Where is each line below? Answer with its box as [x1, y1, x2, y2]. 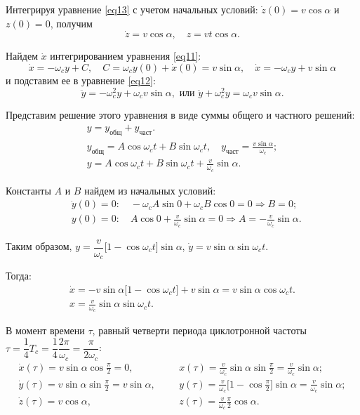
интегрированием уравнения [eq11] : [50, 48, 201, 63]
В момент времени [6, 323, 85, 338]
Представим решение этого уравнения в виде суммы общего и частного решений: [6, 107, 355, 122]
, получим [50, 15, 93, 30]
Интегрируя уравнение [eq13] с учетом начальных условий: [6, 2, 258, 16]
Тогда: [6, 268, 32, 283]
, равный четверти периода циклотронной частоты [92, 323, 307, 338]
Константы [6, 183, 51, 197]
